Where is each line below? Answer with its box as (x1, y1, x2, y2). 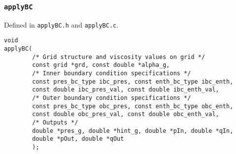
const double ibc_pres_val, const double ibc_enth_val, (32, 86, 219, 93)
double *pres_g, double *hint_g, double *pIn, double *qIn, (32, 127, 234, 134)
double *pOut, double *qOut (32, 135, 124, 143)
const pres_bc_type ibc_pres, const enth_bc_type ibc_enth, (32, 78, 234, 85)
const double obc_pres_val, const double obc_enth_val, (32, 111, 219, 118)
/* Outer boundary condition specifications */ (32, 94, 191, 102)
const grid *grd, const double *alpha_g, (32, 62, 170, 69)
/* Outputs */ (32, 119, 78, 126)
